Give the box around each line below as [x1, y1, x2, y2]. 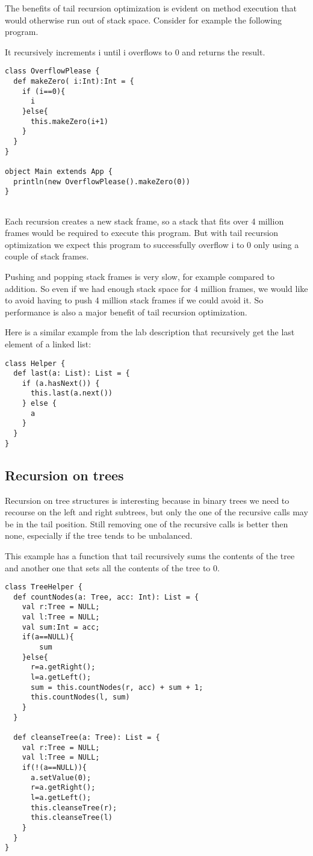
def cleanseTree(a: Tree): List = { [13, 733, 160, 742]
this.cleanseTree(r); [30, 803, 117, 812]
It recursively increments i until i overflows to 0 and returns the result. [5, 45, 265, 58]
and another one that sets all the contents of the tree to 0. [5, 561, 220, 574]
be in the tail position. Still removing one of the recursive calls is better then [5, 517, 288, 530]
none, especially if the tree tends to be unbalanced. [5, 529, 193, 542]
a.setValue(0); [30, 773, 91, 782]
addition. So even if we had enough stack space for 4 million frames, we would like [5, 282, 308, 294]
